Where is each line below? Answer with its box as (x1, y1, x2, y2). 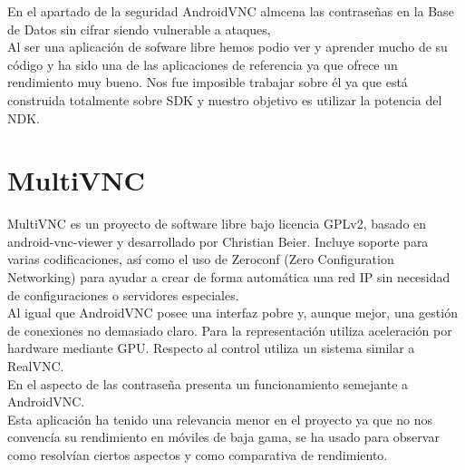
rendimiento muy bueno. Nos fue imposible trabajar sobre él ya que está (7, 73, 408, 92)
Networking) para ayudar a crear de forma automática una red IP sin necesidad (7, 268, 450, 287)
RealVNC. (7, 357, 64, 376)
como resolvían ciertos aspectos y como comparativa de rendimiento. (7, 446, 388, 464)
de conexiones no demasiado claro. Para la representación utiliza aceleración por (7, 320, 452, 339)
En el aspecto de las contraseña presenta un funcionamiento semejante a (7, 374, 409, 393)
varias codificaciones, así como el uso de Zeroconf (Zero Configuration (7, 250, 394, 269)
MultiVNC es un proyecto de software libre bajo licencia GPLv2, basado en (7, 214, 427, 233)
